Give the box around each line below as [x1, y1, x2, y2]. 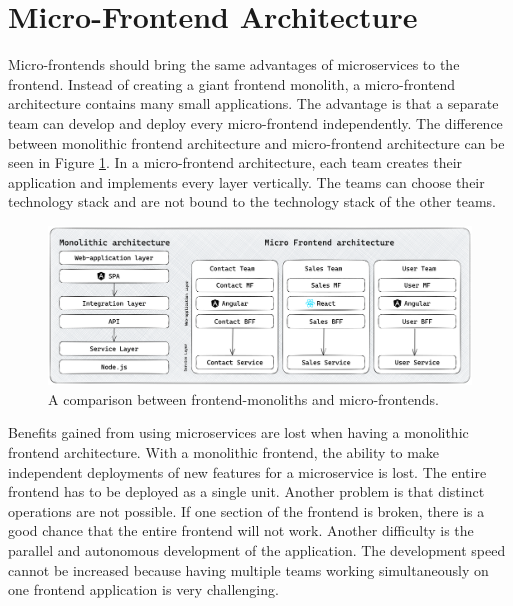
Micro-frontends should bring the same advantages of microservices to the [8, 54, 460, 75]
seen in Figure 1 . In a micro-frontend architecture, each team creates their [8, 152, 463, 173]
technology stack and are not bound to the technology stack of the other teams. [8, 191, 496, 212]
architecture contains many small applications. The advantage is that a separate [8, 93, 499, 114]
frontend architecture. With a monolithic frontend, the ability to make [8, 442, 440, 463]
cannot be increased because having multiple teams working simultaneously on [8, 559, 489, 580]
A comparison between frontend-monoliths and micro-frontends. [48, 388, 439, 409]
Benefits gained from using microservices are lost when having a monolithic [8, 422, 469, 443]
